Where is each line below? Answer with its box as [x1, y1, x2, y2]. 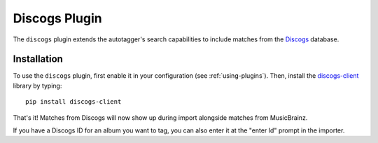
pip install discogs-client [25, 98, 122, 106]
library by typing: [13, 81, 62, 90]
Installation [13, 53, 63, 65]
